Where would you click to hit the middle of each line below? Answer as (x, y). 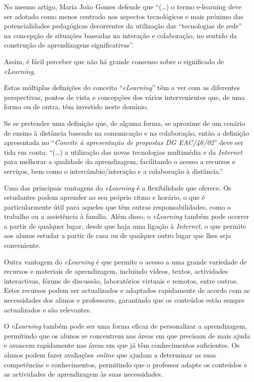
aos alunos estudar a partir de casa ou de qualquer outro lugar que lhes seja (118, 235)
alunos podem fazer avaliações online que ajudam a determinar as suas (110, 355)
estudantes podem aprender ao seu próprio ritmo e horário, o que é (104, 197)
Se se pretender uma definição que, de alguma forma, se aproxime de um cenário (125, 123)
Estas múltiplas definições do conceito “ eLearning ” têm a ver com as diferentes (122, 87)
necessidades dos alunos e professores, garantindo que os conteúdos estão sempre (124, 300)
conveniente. (22, 245)
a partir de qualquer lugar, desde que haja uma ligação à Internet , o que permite (125, 226)
